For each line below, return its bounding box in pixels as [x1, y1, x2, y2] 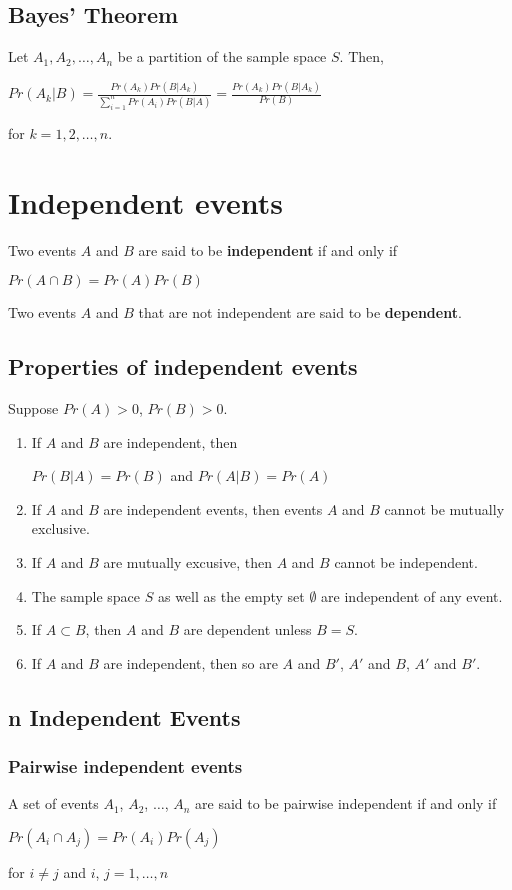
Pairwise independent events [8, 754, 243, 779]
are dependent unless [183, 619, 312, 640]
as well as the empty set [157, 585, 305, 606]
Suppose [8, 398, 59, 419]
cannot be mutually [384, 498, 505, 519]
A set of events [8, 793, 99, 814]
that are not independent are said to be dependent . [138, 302, 462, 323]
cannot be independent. [334, 552, 478, 573]
